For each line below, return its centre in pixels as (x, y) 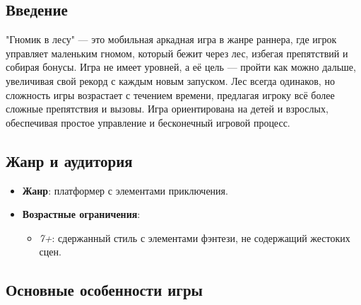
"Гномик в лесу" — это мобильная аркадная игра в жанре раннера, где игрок (171, 39)
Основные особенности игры (104, 290)
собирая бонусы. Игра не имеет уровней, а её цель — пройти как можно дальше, (181, 67)
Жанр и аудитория (69, 160)
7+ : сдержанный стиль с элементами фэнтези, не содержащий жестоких (195, 237)
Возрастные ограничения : (81, 214)
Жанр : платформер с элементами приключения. (125, 190)
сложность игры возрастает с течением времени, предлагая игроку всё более (170, 94)
